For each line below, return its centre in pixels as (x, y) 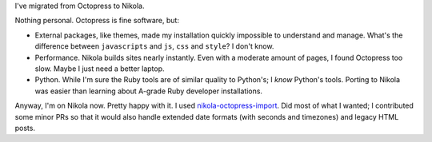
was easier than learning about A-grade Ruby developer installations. (149, 91)
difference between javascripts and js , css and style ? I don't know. (154, 46)
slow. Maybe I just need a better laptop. (100, 69)
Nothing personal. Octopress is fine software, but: (97, 21)
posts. (25, 128)
